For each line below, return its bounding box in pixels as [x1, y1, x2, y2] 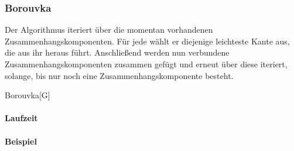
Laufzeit [5, 112, 38, 124]
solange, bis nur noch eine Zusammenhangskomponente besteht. [5, 69, 234, 81]
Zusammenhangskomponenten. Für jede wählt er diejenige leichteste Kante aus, [5, 35, 290, 47]
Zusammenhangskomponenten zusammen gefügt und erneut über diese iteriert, [5, 58, 288, 70]
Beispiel [5, 135, 37, 147]
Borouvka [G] [5, 89, 50, 101]
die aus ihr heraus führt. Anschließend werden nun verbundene [5, 46, 230, 59]
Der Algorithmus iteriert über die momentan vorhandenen [5, 23, 213, 36]
